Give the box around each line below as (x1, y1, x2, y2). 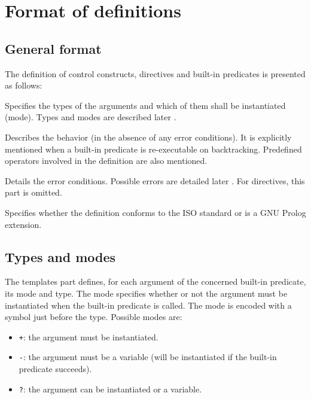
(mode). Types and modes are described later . (5, 111, 176, 123)
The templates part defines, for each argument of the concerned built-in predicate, (5, 275, 306, 288)
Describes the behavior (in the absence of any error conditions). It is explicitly (5, 130, 292, 143)
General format (5, 39, 102, 57)
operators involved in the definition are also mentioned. (5, 154, 208, 167)
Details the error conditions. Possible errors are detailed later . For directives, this (5, 174, 305, 187)
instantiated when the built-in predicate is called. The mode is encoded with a (5, 299, 292, 311)
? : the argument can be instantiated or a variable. (19, 382, 202, 395)
